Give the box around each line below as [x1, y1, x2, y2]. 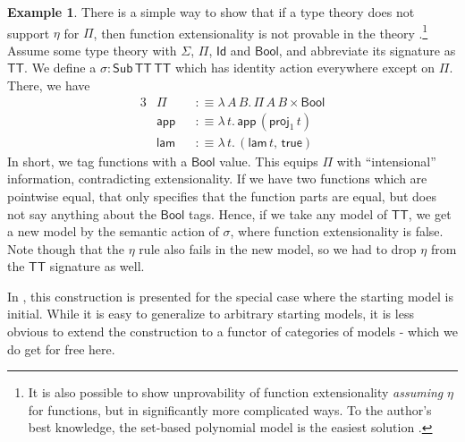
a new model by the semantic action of [7, 222, 219, 241]
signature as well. [49, 257, 145, 276]
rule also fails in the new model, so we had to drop [139, 239, 417, 258]
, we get [408, 204, 452, 223]
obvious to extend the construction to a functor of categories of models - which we [7, 322, 458, 341]
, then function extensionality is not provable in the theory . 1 [93, 21, 428, 42]
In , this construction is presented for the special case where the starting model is [7, 286, 453, 305]
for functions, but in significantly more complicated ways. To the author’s [28, 400, 432, 419]
